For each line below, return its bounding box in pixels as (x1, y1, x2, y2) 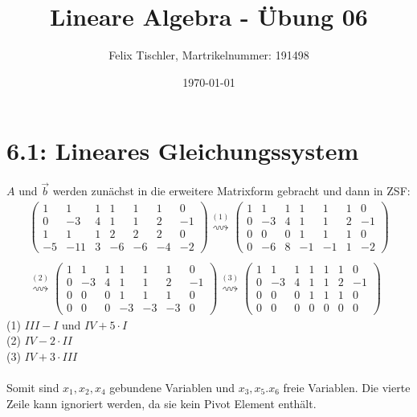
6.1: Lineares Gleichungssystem (6, 134, 359, 167)
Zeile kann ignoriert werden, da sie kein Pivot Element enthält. (6, 395, 317, 411)
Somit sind (6, 378, 59, 395)
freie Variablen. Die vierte (283, 378, 411, 395)
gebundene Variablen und (109, 378, 235, 395)
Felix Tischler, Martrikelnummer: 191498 (108, 47, 309, 63)
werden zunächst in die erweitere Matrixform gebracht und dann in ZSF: (52, 182, 411, 199)
